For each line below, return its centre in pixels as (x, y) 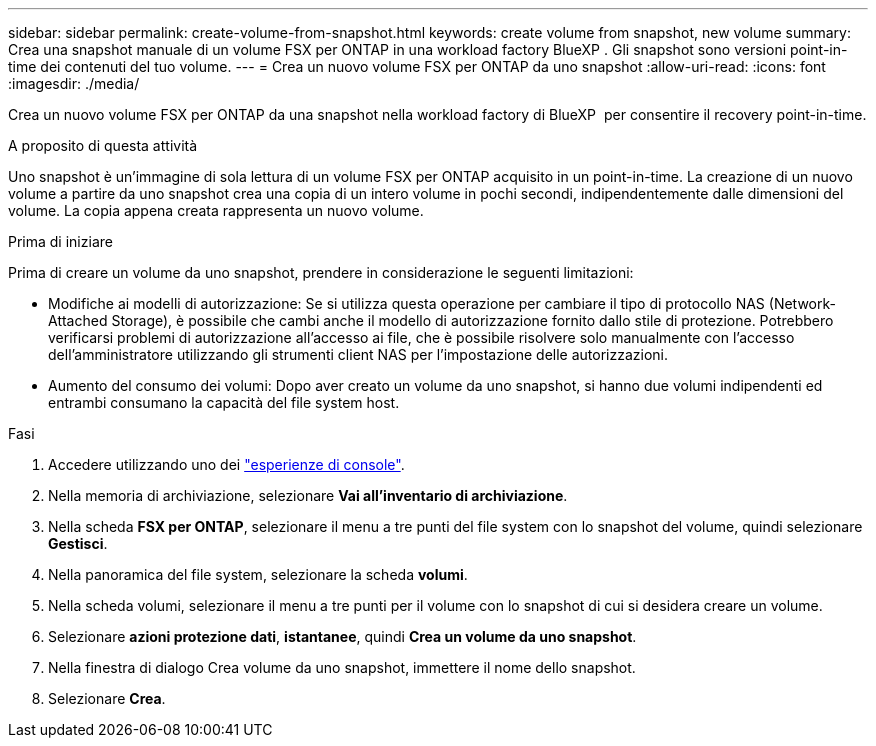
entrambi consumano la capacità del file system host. (224, 402)
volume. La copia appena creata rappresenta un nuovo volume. (216, 210)
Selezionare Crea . (107, 698)
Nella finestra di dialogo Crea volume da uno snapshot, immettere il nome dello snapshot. (342, 667)
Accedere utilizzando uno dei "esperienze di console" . (226, 464)
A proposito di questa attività (103, 145)
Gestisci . (78, 543)
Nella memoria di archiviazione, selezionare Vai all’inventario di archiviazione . (308, 495)
